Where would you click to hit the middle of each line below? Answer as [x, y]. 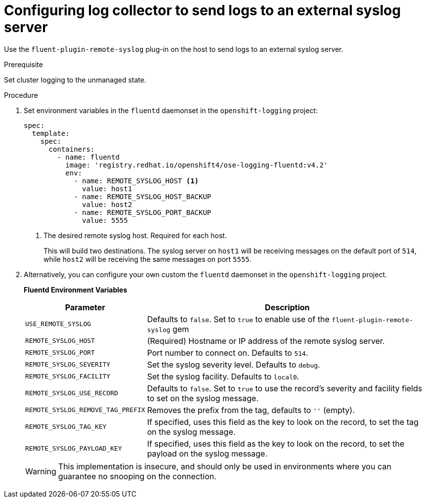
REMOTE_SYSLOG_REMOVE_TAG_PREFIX [85, 410]
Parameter [85, 307]
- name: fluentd [88, 157]
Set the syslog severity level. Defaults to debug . [234, 364]
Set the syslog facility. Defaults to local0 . [223, 376]
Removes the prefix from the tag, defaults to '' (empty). [251, 410]
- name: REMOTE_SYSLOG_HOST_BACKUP [143, 196]
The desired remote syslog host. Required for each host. [135, 235]
